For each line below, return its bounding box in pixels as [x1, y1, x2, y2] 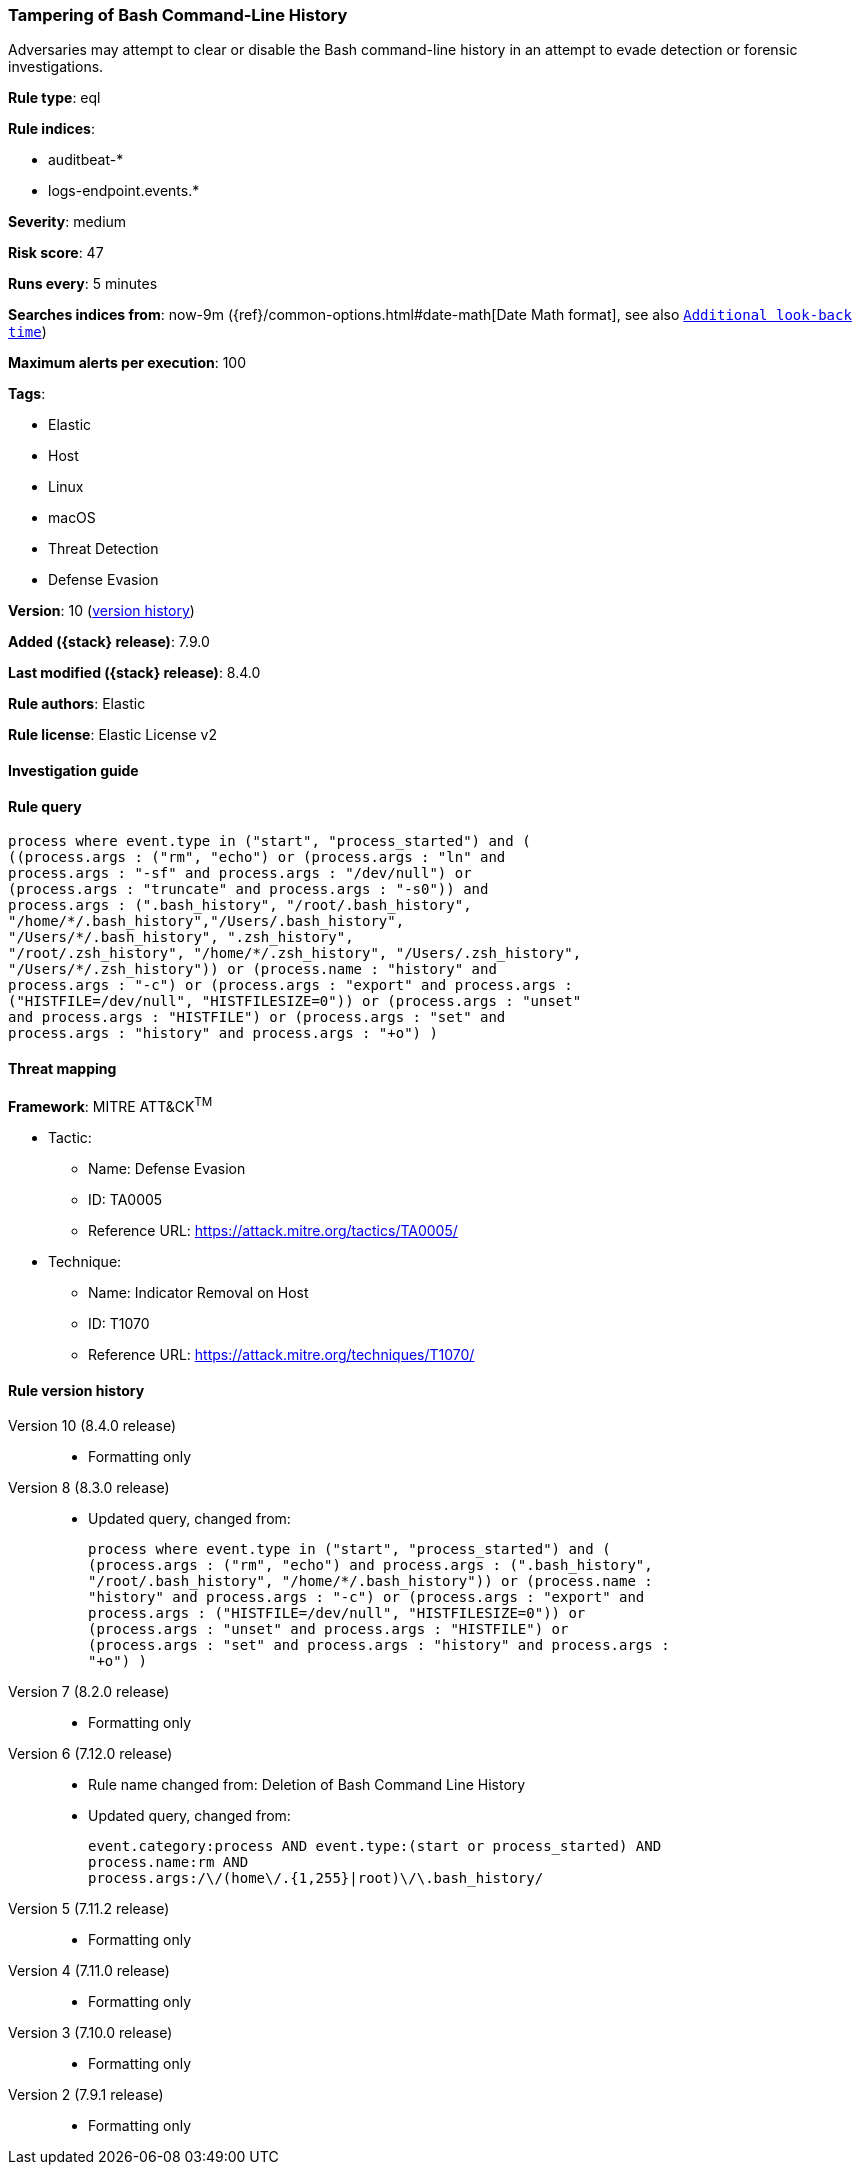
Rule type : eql [8, 89, 101, 107]
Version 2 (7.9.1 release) [8, 2086, 164, 2104]
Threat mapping [8, 1059, 117, 1077]
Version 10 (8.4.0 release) [8, 1417, 176, 1435]
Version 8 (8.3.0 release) [8, 1479, 170, 1497]
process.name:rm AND [88, 1854, 249, 1871]
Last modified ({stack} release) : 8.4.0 [8, 664, 261, 682]
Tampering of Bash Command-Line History [8, 5, 348, 25]
